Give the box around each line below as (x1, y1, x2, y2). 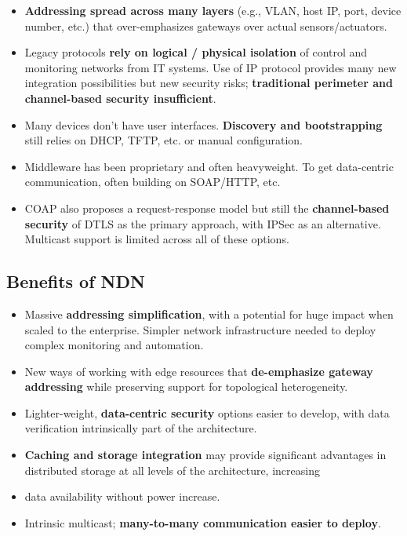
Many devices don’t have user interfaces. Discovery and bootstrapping (24, 116, 383, 133)
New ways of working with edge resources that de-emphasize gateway (24, 363, 373, 379)
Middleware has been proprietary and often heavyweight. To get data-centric (24, 158, 394, 174)
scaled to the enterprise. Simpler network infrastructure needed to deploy (24, 321, 376, 337)
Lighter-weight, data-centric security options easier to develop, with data (24, 404, 390, 421)
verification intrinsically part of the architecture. (24, 420, 257, 436)
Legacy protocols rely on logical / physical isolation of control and (24, 44, 368, 60)
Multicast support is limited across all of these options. (24, 231, 289, 247)
